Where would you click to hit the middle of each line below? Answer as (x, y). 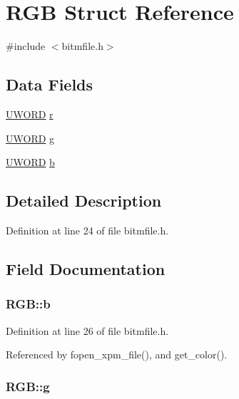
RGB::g (28, 386)
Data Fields (50, 84)
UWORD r (30, 114)
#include (26, 46)
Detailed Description (84, 201)
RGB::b (28, 304)
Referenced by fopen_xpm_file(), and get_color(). (117, 354)
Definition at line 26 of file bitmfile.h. (87, 330)
